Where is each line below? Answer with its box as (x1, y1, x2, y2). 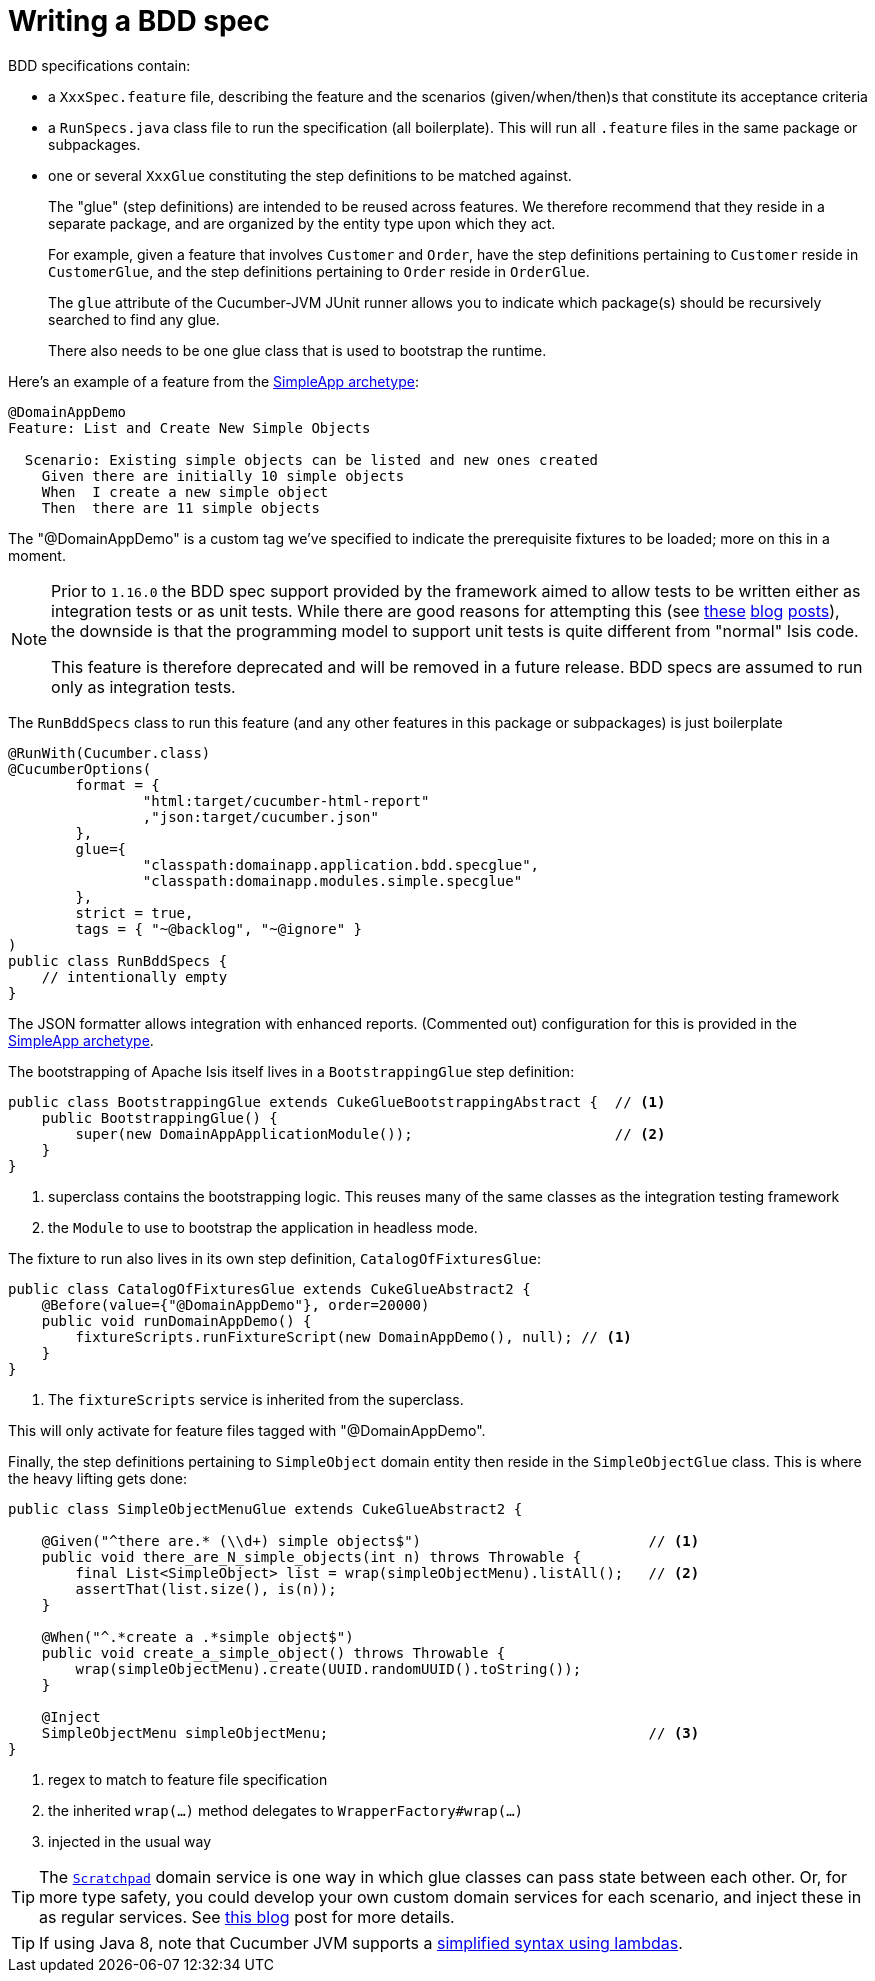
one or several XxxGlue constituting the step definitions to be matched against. (48, 166, 572, 184)
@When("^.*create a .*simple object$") (41, 1628, 354, 1645)
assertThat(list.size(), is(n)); (75, 1580, 337, 1597)
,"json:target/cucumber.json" (142, 808, 379, 825)
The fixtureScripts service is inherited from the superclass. (48, 1390, 464, 1408)
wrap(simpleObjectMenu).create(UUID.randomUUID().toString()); (75, 1660, 582, 1677)
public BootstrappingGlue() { (41, 1109, 278, 1126)
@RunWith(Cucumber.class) (8, 744, 211, 761)
